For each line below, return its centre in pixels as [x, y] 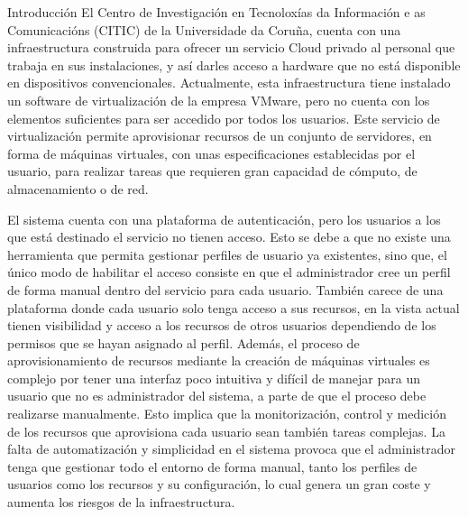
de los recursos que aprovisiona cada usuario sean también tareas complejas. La [226, 431]
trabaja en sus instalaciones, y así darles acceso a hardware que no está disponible [234, 65]
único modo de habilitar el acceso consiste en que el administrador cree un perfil [229, 272]
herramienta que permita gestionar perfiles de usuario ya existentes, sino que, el [227, 254]
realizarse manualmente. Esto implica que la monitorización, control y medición [227, 414]
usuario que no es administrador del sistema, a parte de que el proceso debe [217, 396]
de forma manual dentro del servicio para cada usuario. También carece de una [225, 289]
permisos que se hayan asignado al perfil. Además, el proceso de [184, 342]
